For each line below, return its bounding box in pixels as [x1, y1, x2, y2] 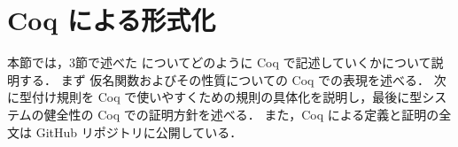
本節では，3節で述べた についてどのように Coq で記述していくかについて [7, 53, 431, 72]
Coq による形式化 [7, 2, 216, 38]
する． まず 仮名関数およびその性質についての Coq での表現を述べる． [19, 70, 431, 89]
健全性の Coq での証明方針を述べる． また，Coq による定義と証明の [43, 104, 439, 123]
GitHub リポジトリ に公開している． [35, 122, 243, 141]
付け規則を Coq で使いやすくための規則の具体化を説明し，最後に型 [31, 88, 423, 106]
